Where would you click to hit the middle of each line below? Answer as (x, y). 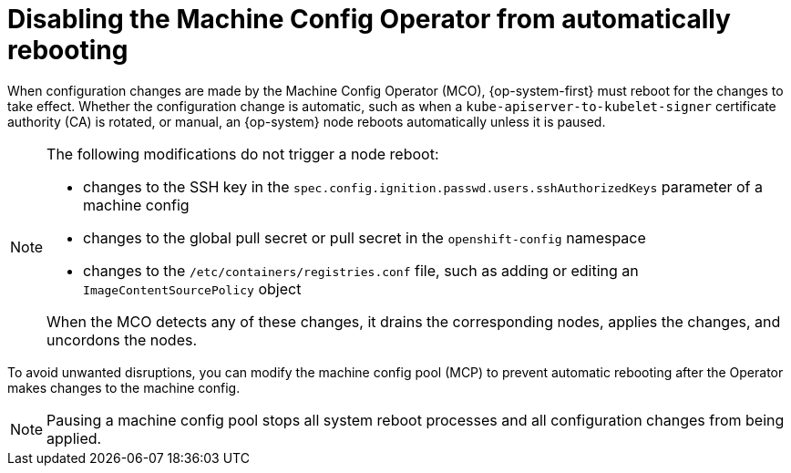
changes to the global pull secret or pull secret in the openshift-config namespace (365, 237)
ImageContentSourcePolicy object (192, 288)
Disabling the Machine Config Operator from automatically (369, 19)
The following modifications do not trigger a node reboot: (243, 154)
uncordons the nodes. (122, 339)
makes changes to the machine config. (124, 387)
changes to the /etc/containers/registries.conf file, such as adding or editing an (361, 270)
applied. (74, 438)
